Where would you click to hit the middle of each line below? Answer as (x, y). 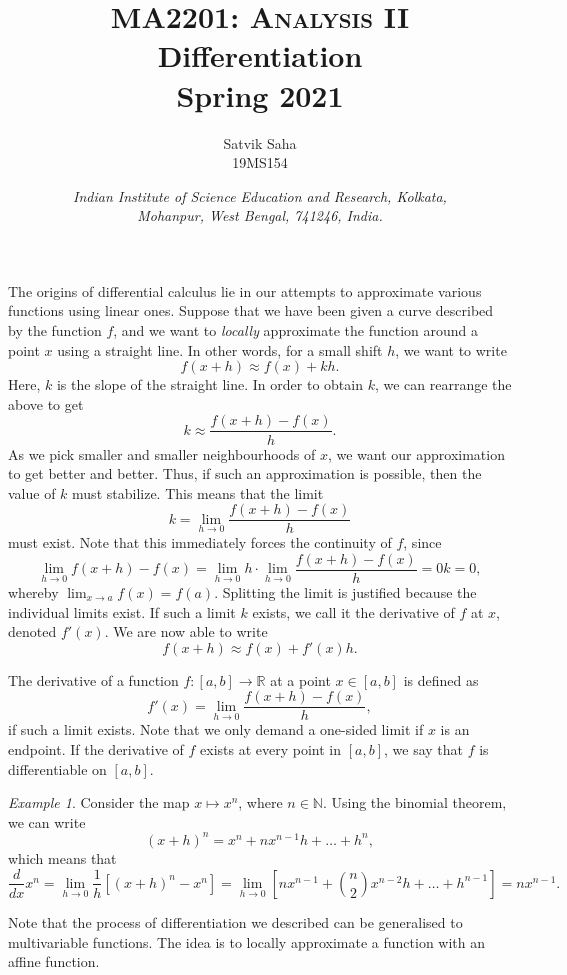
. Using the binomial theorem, (414, 802)
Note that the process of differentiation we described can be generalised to (235, 921)
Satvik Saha (260, 142)
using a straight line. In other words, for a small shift (220, 349)
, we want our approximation (416, 453)
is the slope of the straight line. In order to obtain (209, 384)
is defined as (441, 679)
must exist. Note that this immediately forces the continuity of (200, 542)
